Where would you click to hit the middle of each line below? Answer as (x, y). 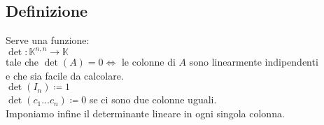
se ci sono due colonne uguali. (153, 100)
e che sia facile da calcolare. (65, 75)
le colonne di (148, 62)
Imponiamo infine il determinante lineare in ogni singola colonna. (145, 113)
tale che (22, 62)
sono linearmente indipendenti (254, 62)
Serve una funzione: (48, 40)
